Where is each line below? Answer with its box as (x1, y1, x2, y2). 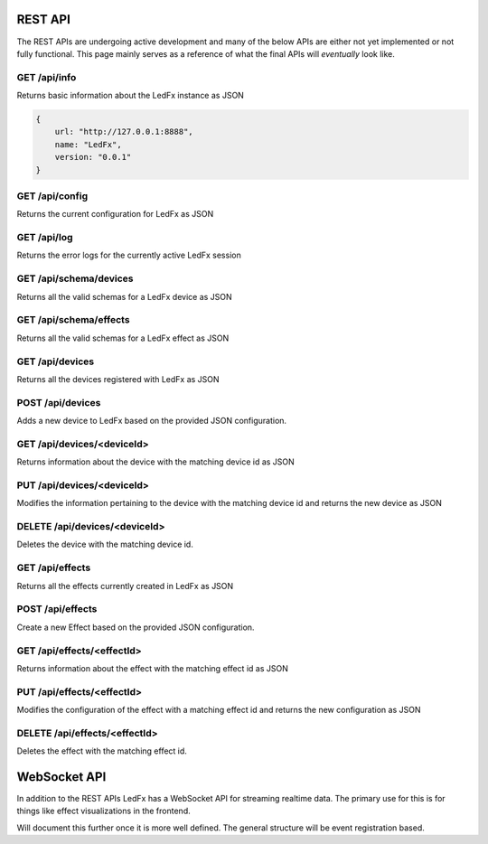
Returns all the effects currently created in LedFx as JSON (16, 580, 234, 591)
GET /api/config (16, 190, 89, 202)
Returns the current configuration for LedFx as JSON (16, 209, 214, 220)
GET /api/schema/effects (16, 314, 130, 326)
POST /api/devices (16, 396, 101, 408)
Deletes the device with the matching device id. (16, 539, 193, 550)
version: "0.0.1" (54, 152, 132, 163)
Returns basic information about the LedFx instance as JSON (16, 90, 244, 101)
